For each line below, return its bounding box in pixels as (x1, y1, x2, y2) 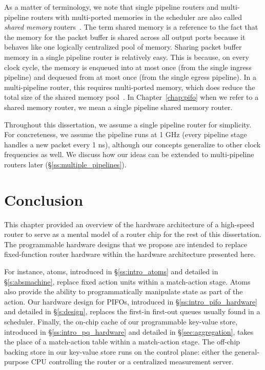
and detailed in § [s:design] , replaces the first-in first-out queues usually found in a (4, 306, 260, 317)
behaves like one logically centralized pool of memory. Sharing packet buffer (4, 41, 242, 52)
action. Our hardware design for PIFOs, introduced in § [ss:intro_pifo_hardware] (4, 296, 257, 307)
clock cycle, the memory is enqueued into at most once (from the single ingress (4, 61, 252, 72)
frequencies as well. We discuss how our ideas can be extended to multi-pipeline (4, 149, 254, 160)
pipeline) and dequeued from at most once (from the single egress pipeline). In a (4, 72, 256, 82)
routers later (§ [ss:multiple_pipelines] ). (4, 159, 127, 169)
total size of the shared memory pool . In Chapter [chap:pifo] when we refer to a (4, 92, 259, 102)
